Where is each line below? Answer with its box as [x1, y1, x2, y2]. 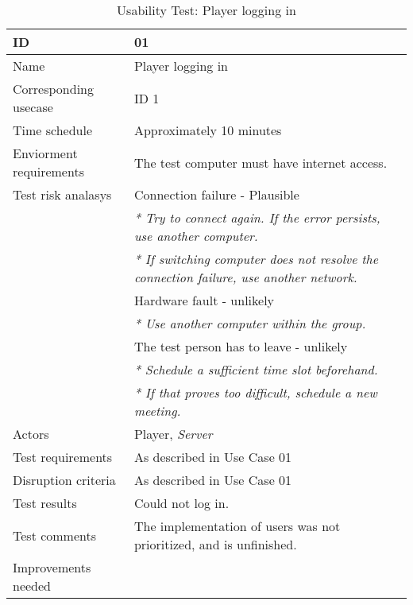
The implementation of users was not [133, 517, 341, 535]
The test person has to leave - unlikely [133, 337, 348, 355]
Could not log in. [133, 494, 230, 512]
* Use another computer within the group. [133, 314, 366, 332]
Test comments [13, 525, 97, 545]
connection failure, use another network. [133, 268, 357, 286]
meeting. [133, 401, 181, 420]
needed [13, 576, 52, 595]
